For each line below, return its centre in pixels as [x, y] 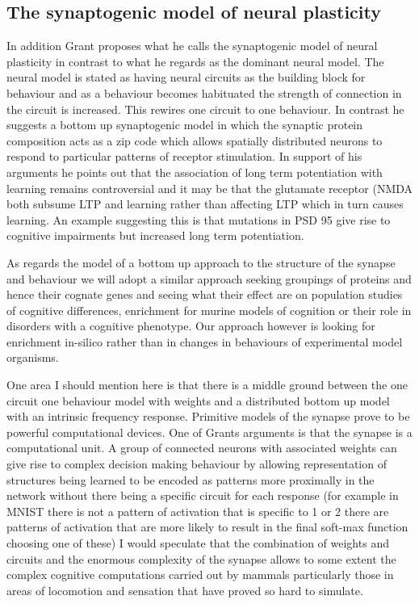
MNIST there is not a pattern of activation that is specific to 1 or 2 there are [198, 511]
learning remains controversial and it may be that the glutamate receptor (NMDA [210, 188]
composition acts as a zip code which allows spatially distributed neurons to [195, 140]
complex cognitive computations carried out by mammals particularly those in [200, 575]
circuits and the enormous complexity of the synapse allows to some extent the [201, 558]
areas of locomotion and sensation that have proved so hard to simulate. [185, 590]
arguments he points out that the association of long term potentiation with [195, 172]
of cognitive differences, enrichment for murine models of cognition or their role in [209, 310]
